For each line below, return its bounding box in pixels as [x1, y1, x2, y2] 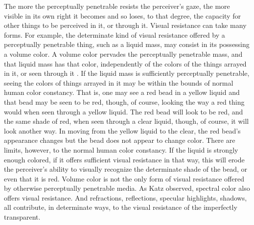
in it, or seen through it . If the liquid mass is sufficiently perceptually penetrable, [4, 68, 250, 78]
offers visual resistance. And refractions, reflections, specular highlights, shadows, [4, 192, 247, 202]
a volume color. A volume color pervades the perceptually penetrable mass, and [4, 48, 243, 59]
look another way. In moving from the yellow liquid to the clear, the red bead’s [4, 125, 241, 135]
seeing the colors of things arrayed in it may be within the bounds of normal [4, 77, 233, 88]
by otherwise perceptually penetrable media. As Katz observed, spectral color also [4, 183, 250, 193]
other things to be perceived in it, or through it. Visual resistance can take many [4, 20, 247, 30]
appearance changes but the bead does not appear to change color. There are [4, 135, 235, 145]
